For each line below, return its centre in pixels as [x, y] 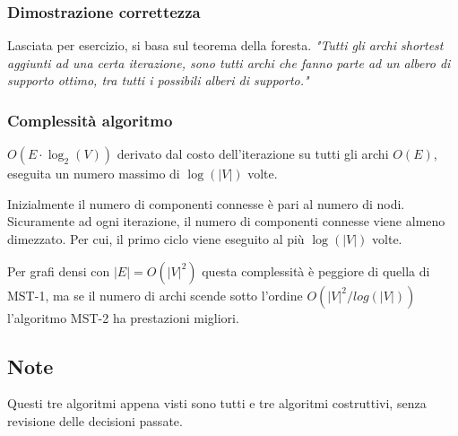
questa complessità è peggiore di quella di [316, 270]
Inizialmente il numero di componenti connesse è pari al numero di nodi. [206, 203]
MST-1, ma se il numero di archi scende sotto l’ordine [155, 295]
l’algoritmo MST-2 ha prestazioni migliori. [123, 317]
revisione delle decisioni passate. [95, 420]
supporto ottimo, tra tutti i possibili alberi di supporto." [158, 80]
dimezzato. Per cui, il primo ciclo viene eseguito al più [156, 239]
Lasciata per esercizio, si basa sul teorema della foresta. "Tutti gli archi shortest [225, 45]
